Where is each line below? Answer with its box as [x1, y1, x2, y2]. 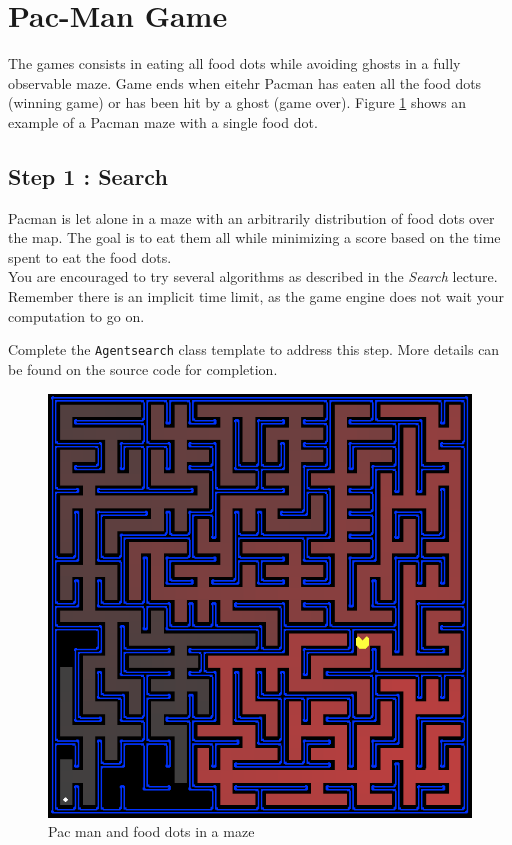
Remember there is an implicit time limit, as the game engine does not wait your [8, 286, 504, 307]
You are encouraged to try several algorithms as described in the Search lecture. [8, 266, 498, 287]
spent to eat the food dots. [8, 246, 172, 267]
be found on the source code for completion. [8, 358, 278, 379]
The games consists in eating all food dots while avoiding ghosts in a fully [8, 53, 461, 74]
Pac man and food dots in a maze [48, 821, 255, 842]
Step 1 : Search [8, 160, 168, 191]
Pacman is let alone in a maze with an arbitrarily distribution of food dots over [8, 207, 495, 228]
